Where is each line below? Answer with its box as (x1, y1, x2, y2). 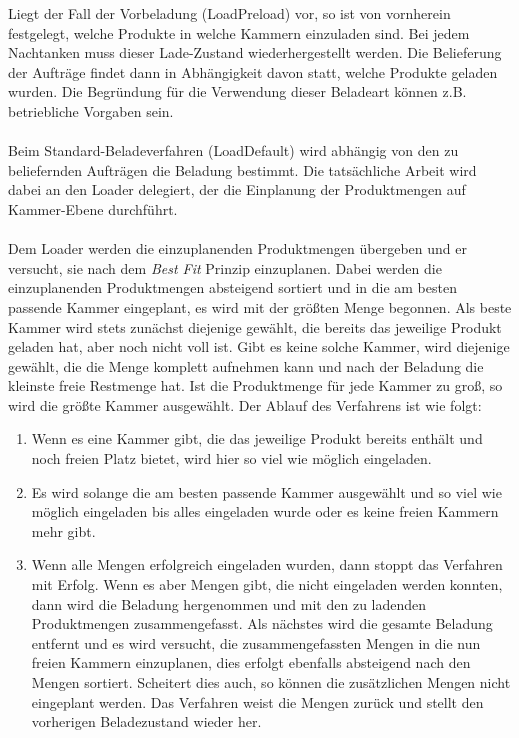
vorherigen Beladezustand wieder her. (31, 711, 262, 732)
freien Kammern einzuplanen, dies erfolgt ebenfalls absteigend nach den (31, 652, 471, 673)
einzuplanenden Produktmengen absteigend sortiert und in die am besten (8, 277, 457, 298)
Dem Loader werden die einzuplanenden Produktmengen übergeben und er (8, 238, 467, 259)
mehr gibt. (31, 520, 96, 541)
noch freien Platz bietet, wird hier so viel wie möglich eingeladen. (31, 448, 432, 469)
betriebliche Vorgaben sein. (8, 100, 174, 121)
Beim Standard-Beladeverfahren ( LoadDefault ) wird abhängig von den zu (8, 140, 459, 161)
